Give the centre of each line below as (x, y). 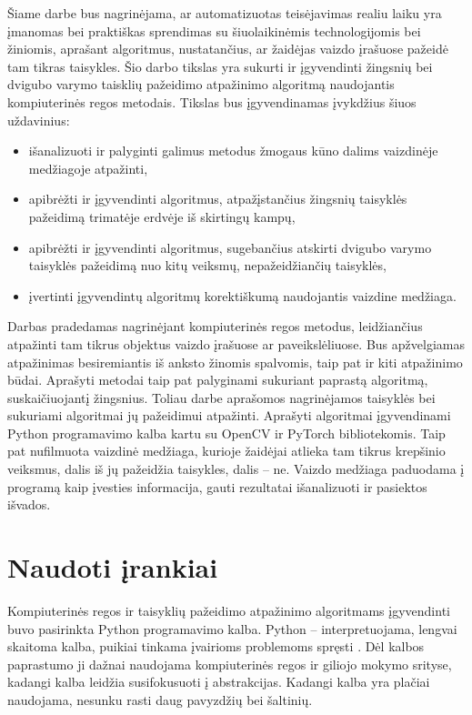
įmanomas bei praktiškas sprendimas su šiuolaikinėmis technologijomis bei (214, 30)
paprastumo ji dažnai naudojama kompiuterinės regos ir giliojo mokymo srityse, (230, 664)
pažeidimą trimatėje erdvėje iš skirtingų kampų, (162, 216)
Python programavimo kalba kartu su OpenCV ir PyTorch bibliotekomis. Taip (226, 433)
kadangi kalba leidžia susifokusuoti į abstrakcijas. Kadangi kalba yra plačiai (219, 682)
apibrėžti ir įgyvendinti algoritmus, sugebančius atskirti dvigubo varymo (230, 247)
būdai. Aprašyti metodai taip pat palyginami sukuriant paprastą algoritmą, (218, 380)
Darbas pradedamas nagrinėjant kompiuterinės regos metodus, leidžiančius (215, 326)
